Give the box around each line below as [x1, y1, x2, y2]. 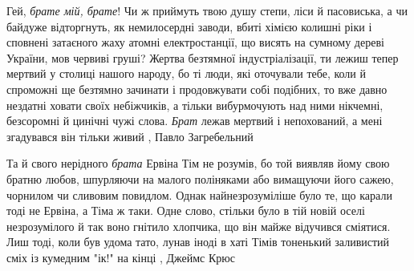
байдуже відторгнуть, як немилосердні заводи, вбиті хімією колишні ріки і [6, 18, 372, 34]
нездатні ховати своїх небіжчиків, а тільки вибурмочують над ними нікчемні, [6, 96, 384, 113]
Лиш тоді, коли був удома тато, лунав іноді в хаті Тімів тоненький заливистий [6, 233, 390, 250]
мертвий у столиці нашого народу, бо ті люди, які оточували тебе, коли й [6, 65, 366, 82]
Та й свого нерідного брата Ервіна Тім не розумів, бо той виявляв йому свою [6, 155, 390, 172]
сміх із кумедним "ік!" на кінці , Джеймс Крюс [6, 249, 236, 265]
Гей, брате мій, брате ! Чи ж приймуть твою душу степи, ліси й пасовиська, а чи [6, 2, 408, 18]
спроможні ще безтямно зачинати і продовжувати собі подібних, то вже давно [6, 80, 388, 97]
